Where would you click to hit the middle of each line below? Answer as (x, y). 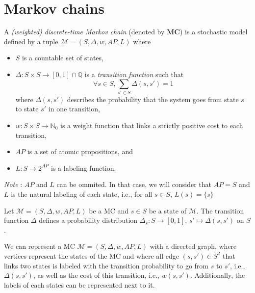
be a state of (168, 210)
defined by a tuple (31, 41)
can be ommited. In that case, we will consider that (134, 184)
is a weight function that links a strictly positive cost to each (152, 125)
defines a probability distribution (88, 220)
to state (27, 109)
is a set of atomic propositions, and (80, 151)
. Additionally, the (217, 275)
